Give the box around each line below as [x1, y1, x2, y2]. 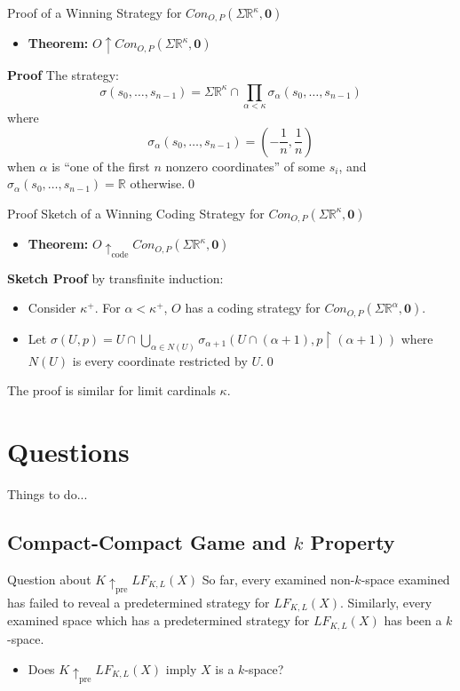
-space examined [361, 569, 450, 588]
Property [310, 528, 395, 555]
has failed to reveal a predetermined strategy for [7, 593, 270, 611]
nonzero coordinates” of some [165, 156, 326, 175]
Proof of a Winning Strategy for [7, 4, 182, 21]
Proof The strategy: [7, 66, 119, 84]
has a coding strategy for [185, 298, 321, 317]
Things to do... [7, 484, 88, 503]
